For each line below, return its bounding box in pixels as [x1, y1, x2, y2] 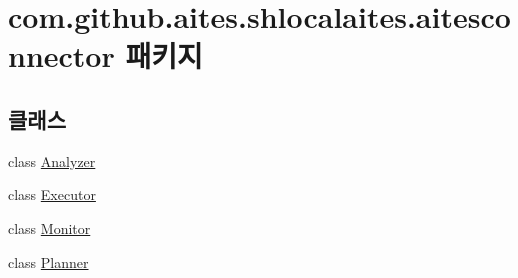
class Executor [8, 184, 96, 205]
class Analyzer [8, 150, 96, 171]
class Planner [8, 251, 89, 272]
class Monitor [8, 217, 91, 238]
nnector [8, 35, 115, 76]
